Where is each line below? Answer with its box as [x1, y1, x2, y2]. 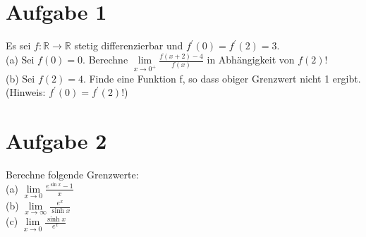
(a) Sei [6, 52, 35, 67]
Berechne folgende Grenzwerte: [6, 167, 139, 182]
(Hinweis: [6, 85, 46, 99]
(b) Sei [6, 71, 35, 85]
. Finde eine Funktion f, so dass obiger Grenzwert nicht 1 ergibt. [83, 71, 361, 85]
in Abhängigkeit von [207, 52, 295, 67]
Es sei [6, 38, 31, 53]
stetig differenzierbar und [74, 38, 183, 53]
